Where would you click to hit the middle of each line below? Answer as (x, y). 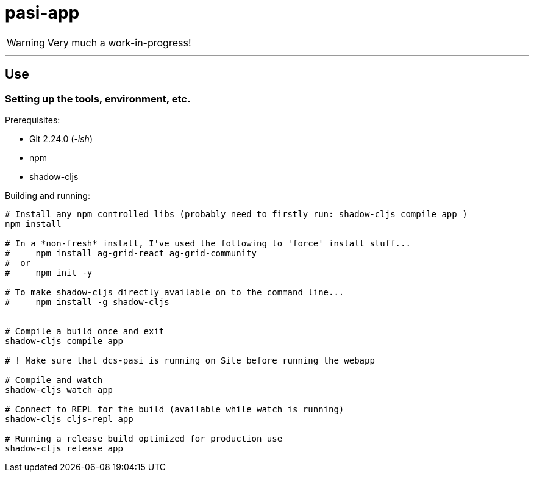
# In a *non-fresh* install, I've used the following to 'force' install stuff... (208, 243)
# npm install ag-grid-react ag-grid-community (131, 253)
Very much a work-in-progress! (119, 42)
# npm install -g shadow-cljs (87, 302)
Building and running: (48, 195)
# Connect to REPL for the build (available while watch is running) (175, 409)
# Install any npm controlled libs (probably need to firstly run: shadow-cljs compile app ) (236, 214)
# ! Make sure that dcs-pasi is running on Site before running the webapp (190, 360)
